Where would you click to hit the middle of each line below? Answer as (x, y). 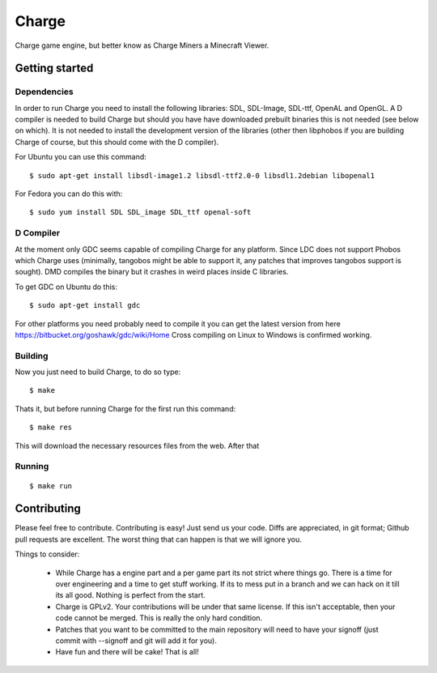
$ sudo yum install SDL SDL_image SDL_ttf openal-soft (140, 212)
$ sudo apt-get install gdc (85, 305)
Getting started (54, 68)
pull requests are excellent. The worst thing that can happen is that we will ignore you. (159, 539)
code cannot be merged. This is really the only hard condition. (159, 618)
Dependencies (45, 92)
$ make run (51, 486)
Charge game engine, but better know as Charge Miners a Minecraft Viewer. (142, 45)
